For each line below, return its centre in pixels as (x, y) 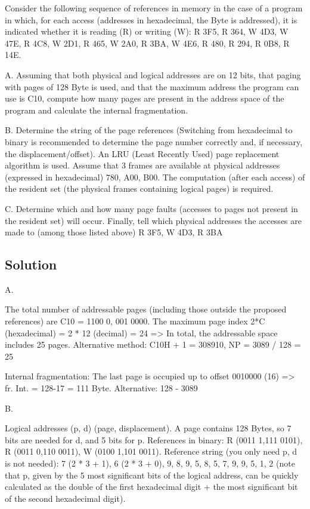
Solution (31, 264)
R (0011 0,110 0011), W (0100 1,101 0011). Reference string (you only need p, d (151, 451)
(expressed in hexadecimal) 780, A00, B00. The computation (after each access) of (155, 177)
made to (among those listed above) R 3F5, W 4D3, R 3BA (114, 232)
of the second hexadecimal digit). (65, 498)
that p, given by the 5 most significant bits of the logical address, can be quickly (152, 475)
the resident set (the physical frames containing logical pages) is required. (139, 188)
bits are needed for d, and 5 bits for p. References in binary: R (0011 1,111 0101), (154, 439)
